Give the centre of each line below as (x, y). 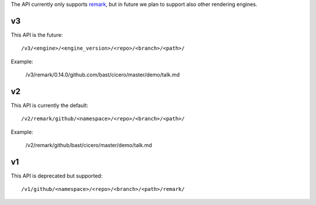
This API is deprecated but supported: (56, 176)
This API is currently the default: (50, 105)
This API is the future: (37, 34)
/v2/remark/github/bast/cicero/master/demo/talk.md (89, 145)
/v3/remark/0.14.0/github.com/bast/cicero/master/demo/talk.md (103, 75)
